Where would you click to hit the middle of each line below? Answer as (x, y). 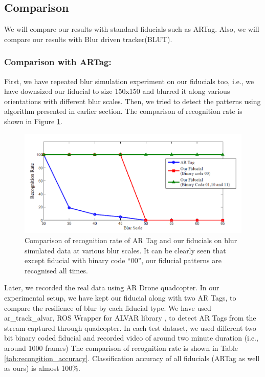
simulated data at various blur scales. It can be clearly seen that (125, 250)
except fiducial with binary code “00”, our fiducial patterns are (123, 260)
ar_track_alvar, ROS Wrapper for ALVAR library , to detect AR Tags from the (130, 318)
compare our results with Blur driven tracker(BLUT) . (88, 39)
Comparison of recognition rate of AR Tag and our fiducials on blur (131, 240)
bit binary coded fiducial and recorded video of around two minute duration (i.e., (131, 338)
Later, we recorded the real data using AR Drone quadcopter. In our (112, 287)
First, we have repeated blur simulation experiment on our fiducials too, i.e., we (129, 81)
